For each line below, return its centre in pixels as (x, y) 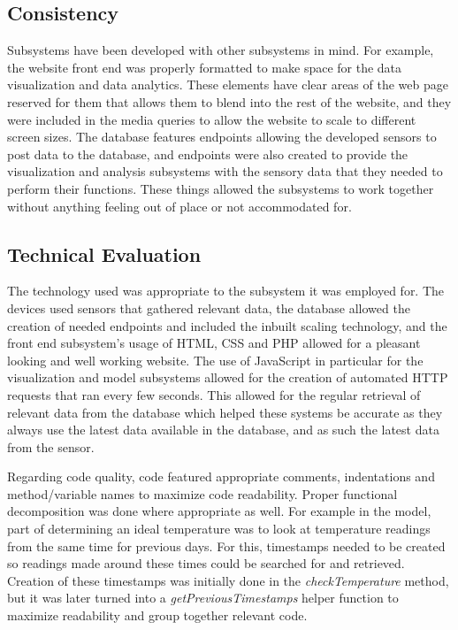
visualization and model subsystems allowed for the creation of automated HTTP (228, 377)
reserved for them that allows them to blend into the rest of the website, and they (229, 101)
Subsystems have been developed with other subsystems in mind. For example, (221, 50)
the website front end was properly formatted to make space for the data (205, 67)
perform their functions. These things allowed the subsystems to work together (221, 188)
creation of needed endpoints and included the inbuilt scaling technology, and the (227, 325)
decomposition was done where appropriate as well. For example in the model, (219, 511)
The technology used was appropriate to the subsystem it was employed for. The (226, 291)
